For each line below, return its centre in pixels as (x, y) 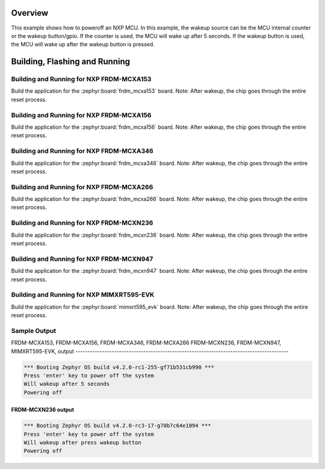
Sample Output (34, 331)
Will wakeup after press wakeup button (82, 443)
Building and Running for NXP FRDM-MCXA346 (82, 151)
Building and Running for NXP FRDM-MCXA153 (81, 79)
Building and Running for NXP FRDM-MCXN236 (82, 223)
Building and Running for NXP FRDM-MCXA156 (81, 115)
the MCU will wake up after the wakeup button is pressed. (83, 45)
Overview (30, 13)
